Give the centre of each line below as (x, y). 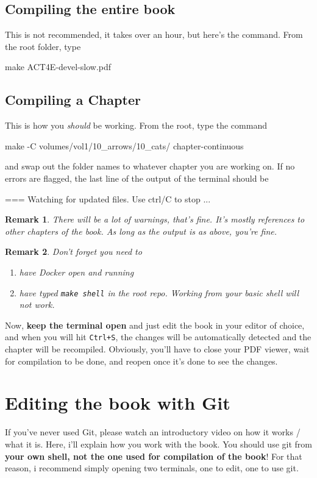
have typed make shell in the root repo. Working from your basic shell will (159, 292)
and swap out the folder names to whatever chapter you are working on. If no (150, 166)
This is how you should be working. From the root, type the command (136, 125)
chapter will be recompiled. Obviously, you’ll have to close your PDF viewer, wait (157, 349)
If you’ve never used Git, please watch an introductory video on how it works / (153, 432)
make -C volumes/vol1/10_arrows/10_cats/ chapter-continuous (124, 145)
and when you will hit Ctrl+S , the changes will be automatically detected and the (158, 337)
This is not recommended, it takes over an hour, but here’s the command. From (154, 34)
